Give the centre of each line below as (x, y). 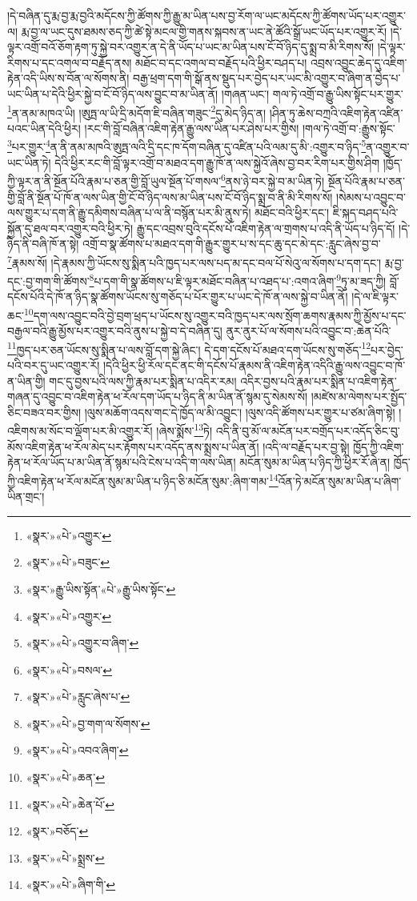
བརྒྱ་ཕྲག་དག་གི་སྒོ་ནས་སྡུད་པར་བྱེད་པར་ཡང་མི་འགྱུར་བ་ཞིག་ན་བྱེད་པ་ (267, 78)
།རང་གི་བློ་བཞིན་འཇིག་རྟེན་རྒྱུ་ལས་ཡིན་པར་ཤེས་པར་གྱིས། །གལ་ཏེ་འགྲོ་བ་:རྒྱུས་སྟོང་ (240, 128)
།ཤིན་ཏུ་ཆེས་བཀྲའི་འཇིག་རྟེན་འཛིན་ (336, 112)
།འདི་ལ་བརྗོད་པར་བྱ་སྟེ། (306, 446)
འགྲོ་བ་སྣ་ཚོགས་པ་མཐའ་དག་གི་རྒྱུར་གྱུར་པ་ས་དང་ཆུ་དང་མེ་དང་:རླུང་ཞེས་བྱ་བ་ (232, 244)
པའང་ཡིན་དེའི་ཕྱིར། (44, 128)
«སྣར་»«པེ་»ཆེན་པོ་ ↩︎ (70, 804)
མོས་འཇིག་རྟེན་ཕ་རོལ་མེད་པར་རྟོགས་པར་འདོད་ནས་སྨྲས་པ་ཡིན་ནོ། (133, 446)
